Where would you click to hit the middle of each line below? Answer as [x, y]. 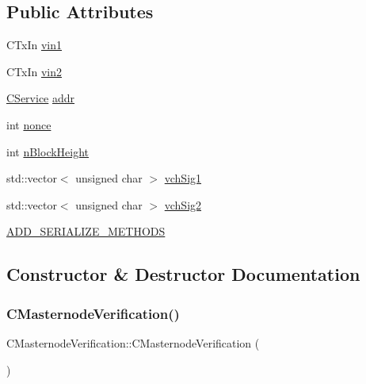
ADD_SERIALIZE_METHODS [86, 231]
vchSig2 [183, 204]
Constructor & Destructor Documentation [183, 274]
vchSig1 [183, 178]
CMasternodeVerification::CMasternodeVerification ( [133, 342]
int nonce [29, 124]
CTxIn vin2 [34, 71]
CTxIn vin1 [34, 45]
